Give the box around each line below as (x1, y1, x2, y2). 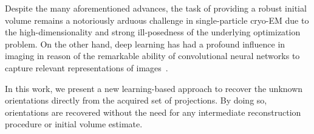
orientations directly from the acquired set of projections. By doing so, (5, 94, 267, 107)
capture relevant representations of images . (5, 61, 168, 74)
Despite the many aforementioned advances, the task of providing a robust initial (5, 2, 307, 14)
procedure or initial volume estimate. (5, 118, 143, 130)
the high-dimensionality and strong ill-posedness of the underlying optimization (5, 26, 301, 38)
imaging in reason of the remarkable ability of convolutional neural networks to (5, 49, 300, 62)
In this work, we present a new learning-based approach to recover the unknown (5, 82, 303, 94)
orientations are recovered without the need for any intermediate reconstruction (5, 105, 301, 118)
